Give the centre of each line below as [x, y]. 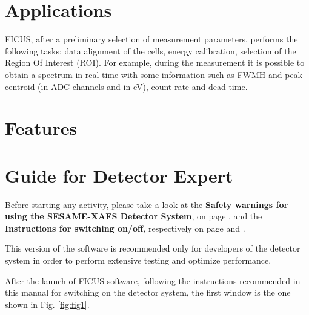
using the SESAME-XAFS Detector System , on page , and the [134, 216]
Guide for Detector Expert [119, 175]
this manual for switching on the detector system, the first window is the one [148, 292]
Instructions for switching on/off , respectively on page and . [125, 228]
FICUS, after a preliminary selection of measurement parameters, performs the [151, 39]
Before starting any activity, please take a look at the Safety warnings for [147, 204]
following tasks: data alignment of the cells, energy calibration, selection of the [151, 50]
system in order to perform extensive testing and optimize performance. [138, 260]
